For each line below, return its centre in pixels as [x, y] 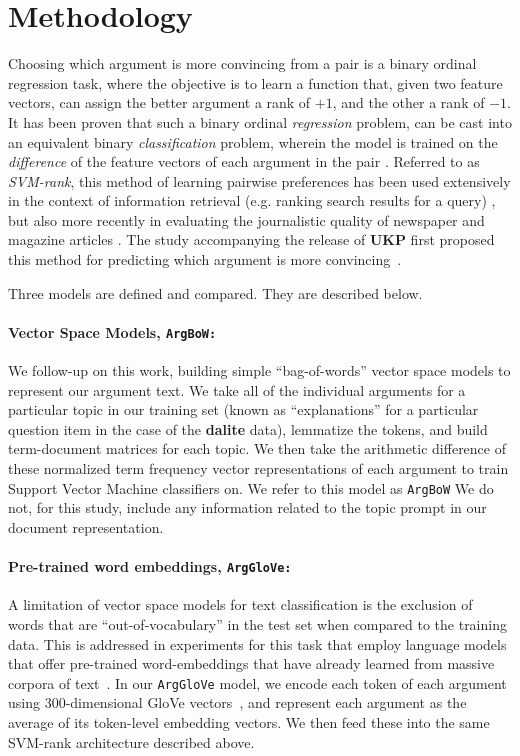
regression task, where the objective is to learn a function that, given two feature [255, 82]
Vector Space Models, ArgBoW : [112, 331]
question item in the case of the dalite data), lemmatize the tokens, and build [248, 428]
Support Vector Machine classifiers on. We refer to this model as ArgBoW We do [251, 487]
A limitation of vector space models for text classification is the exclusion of [240, 604]
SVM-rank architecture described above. [131, 741]
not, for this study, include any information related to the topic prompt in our [247, 507]
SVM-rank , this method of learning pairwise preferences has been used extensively [259, 180]
